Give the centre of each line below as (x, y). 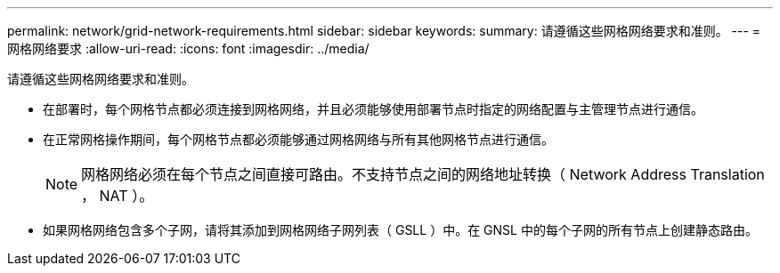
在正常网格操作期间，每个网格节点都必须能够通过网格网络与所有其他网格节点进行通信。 (298, 139)
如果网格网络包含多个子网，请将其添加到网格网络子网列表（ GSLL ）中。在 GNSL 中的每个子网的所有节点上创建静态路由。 (400, 230)
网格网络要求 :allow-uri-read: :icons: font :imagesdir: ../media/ (188, 48)
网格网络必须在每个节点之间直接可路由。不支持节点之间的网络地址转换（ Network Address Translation (423, 174)
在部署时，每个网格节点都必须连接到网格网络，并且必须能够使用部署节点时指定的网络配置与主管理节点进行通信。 (373, 109)
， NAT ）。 (118, 196)
